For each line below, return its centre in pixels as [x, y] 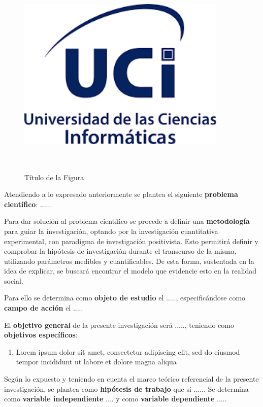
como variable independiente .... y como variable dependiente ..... [116, 399]
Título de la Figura [54, 177]
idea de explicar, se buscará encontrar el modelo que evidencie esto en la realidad [130, 271]
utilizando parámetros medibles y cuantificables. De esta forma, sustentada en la [129, 261]
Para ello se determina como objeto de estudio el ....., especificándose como [125, 298]
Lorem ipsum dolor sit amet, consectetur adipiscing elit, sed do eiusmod [128, 351]
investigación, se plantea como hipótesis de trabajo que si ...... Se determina [126, 388]
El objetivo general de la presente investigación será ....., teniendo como [119, 325]
